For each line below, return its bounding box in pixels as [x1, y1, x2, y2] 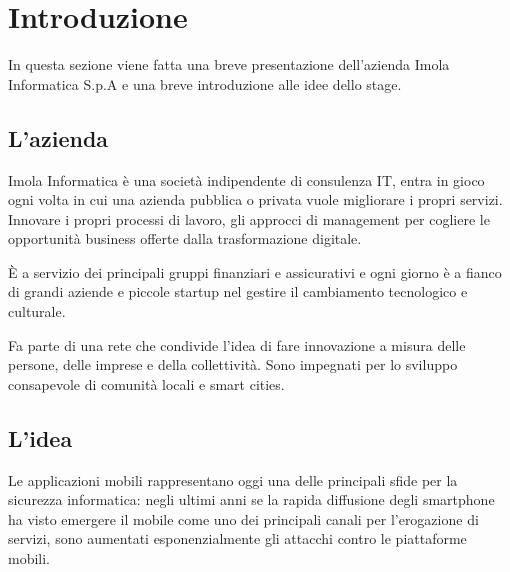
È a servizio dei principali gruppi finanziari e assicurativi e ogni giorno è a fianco [8, 261, 502, 282]
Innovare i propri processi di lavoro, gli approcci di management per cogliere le [8, 208, 490, 229]
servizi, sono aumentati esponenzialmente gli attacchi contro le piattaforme [8, 528, 467, 549]
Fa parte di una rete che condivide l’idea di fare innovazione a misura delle [8, 334, 466, 355]
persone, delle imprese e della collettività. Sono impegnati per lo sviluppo [8, 354, 458, 375]
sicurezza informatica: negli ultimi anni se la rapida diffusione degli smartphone [8, 489, 495, 510]
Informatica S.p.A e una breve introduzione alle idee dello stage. [8, 73, 402, 94]
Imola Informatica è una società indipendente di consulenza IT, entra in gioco [8, 169, 485, 190]
